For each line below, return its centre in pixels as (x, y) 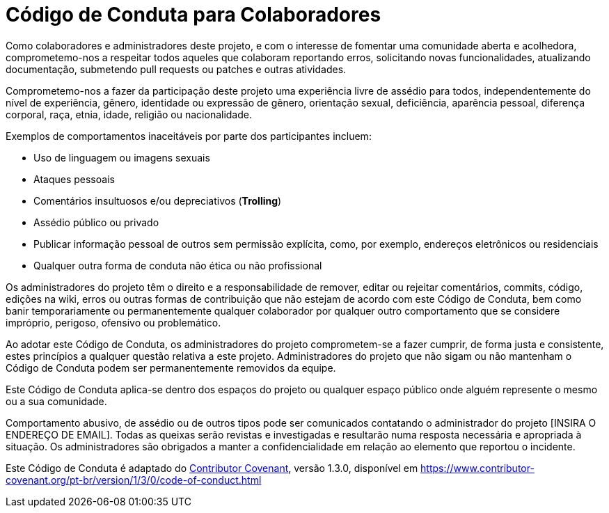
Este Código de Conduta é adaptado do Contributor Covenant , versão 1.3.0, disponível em (212, 468)
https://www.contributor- (477, 468)
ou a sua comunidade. (56, 401)
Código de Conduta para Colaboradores (193, 15)
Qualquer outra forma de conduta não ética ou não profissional (178, 265)
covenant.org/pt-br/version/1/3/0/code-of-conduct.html (134, 480)
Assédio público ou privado (96, 222)
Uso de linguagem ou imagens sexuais (122, 157)
